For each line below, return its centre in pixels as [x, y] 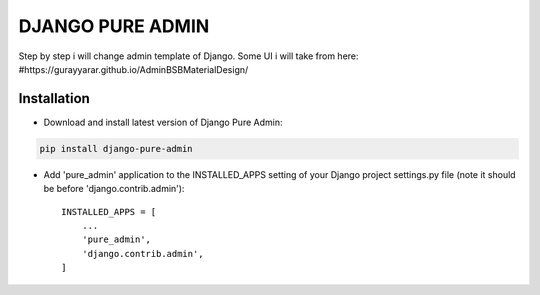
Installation [54, 98]
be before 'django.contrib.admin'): [114, 189]
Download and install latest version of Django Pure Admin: [163, 122]
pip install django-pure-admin [116, 148]
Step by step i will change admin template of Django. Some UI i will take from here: [188, 56]
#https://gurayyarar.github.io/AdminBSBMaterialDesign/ [133, 69]
